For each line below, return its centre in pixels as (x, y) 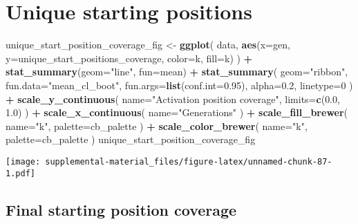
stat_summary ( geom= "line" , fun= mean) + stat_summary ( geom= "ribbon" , (177, 72)
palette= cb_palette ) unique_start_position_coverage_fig (131, 139)
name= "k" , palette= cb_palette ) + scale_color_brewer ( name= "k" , (157, 125)
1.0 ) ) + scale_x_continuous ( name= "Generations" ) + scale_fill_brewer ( (177, 112)
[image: (23, 161)
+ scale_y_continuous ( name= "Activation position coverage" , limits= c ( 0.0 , (173, 99)
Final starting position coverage (121, 209)
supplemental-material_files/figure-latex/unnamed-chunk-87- (189, 161)
